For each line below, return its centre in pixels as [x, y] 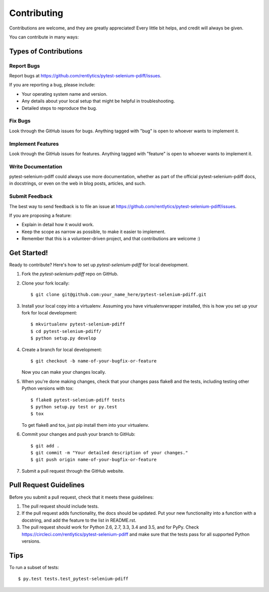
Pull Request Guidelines [47, 485]
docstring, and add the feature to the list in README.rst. [79, 520]
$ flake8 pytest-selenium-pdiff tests [78, 400]
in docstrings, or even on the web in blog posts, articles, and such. [77, 183]
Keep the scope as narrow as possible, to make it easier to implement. [94, 232]
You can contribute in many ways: [44, 37]
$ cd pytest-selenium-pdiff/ [66, 331]
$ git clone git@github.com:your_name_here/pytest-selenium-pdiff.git [119, 295]
